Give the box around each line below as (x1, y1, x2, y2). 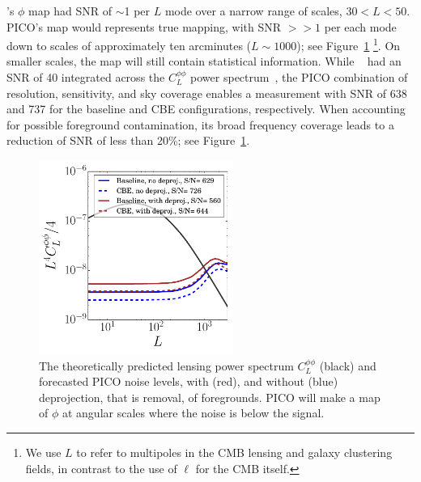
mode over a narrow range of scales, (164, 2, 342, 19)
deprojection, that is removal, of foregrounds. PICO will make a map (39, 388, 381, 405)
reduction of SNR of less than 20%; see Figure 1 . (6, 132, 250, 149)
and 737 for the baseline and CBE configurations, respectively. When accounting (6, 100, 406, 117)
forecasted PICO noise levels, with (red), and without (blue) (39, 373, 338, 390)
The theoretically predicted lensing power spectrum (39, 357, 294, 374)
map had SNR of (28, 2, 112, 19)
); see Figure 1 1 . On (296, 35, 401, 53)
